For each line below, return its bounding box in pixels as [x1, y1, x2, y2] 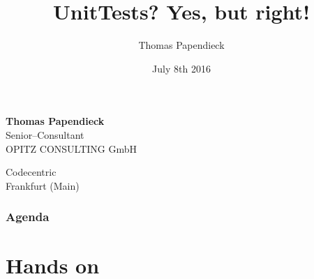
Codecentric [6, 165, 57, 179]
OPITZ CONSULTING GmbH [6, 141, 137, 156]
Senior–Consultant [6, 127, 84, 142]
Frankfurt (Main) [6, 178, 80, 193]
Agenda [6, 208, 50, 225]
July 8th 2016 [152, 61, 211, 75]
